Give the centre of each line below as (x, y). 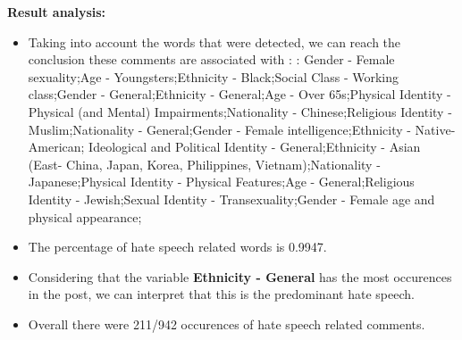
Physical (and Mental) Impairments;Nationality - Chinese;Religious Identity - (240, 111)
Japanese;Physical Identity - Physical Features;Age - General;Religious (221, 182)
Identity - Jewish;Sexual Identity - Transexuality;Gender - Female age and (231, 199)
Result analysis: (57, 12)
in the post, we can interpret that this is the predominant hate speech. (221, 294)
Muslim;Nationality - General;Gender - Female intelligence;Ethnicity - (219, 129)
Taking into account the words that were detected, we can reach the (214, 41)
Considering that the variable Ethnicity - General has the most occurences (240, 276)
